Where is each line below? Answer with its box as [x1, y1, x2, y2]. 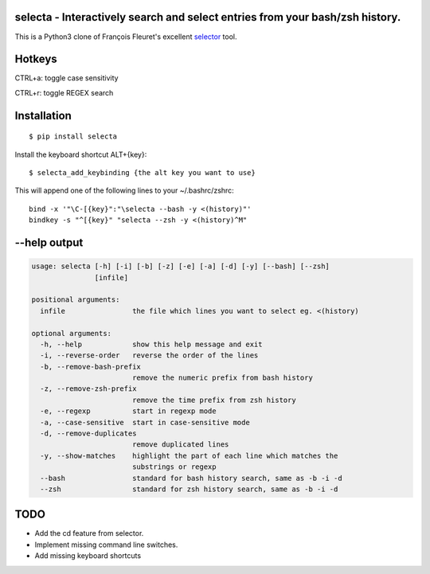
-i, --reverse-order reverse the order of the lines [40, 351, 259, 360]
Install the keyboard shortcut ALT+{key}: [14, 150, 147, 159]
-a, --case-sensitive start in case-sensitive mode [40, 418, 250, 427]
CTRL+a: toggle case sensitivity [14, 73, 119, 83]
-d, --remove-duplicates [40, 429, 137, 438]
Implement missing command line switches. [34, 540, 178, 549]
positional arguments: [31, 295, 120, 304]
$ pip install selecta [29, 132, 118, 141]
